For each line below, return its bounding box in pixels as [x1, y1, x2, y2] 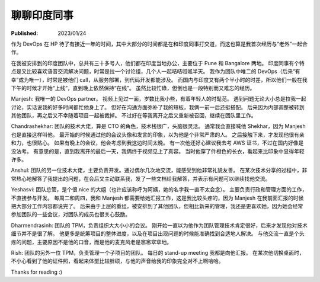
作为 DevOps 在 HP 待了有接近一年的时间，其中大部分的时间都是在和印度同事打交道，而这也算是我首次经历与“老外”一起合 [11, 40, 308, 47]
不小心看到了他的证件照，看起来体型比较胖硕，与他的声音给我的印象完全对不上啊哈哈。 [11, 258, 224, 265]
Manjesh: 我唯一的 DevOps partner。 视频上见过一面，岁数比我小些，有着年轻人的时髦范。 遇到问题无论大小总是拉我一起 [11, 95, 306, 102]
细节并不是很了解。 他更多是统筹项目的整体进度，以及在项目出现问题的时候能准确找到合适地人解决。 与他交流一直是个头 [11, 230, 305, 237]
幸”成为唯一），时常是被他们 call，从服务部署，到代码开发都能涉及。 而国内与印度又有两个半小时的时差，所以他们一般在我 [11, 76, 308, 83]
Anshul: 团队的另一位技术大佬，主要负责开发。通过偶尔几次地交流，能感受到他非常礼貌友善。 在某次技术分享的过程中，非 [11, 166, 308, 174]
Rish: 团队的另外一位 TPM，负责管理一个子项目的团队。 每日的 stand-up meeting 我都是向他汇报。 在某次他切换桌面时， [11, 249, 305, 256]
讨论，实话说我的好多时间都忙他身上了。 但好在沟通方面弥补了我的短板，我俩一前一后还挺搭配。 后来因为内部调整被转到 [11, 104, 305, 111]
